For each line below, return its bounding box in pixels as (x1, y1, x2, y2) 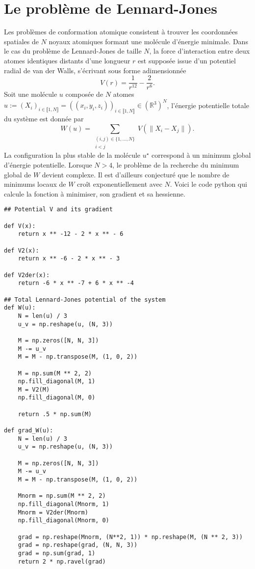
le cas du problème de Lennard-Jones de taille (4, 46, 142, 56)
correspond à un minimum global (152, 150, 251, 160)
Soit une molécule (4, 89, 57, 99)
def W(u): (4, 304, 36, 312)
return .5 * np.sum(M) (18, 410, 92, 418)
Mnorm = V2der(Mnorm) (18, 509, 88, 516)
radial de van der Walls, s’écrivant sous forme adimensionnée (4, 65, 186, 75)
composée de (65, 89, 103, 99)
